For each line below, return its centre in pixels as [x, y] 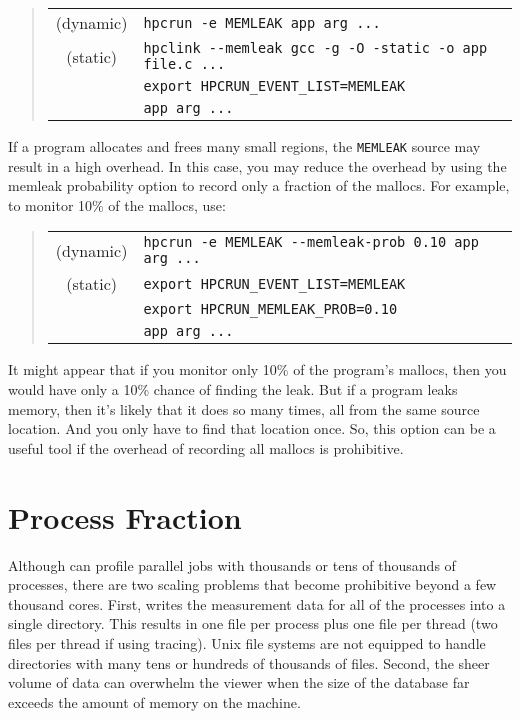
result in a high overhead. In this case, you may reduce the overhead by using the [257, 165]
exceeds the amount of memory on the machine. [154, 701]
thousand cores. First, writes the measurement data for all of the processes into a [257, 603]
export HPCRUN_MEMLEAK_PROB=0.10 [270, 309]
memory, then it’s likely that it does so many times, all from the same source [244, 408]
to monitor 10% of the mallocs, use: [117, 204]
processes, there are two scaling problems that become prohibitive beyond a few [252, 584]
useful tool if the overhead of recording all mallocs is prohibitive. [206, 447]
